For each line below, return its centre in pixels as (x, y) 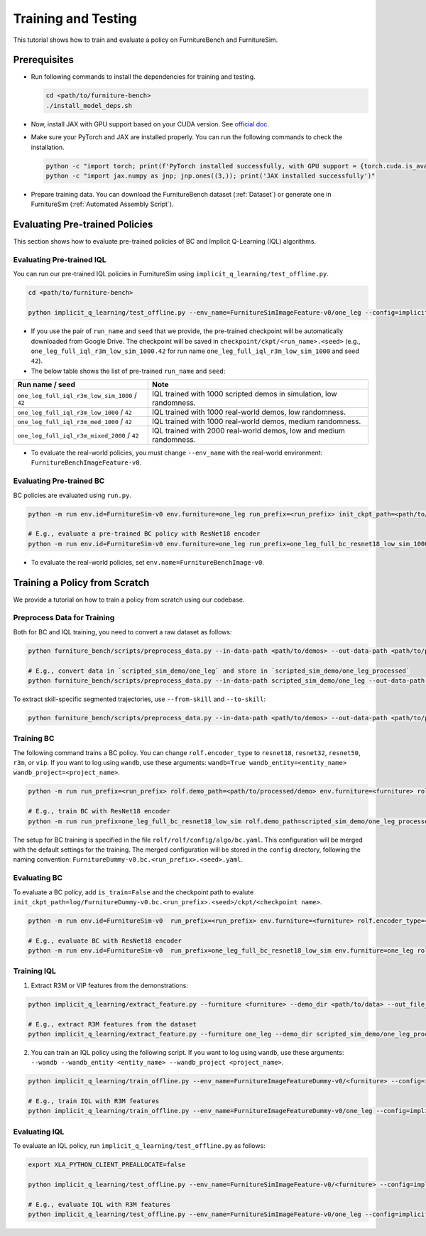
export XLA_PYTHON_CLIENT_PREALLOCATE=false (107, 1165)
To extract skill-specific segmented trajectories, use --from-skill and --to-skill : (140, 699)
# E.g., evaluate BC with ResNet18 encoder (105, 940)
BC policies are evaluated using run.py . (72, 495)
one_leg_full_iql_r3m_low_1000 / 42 (75, 412)
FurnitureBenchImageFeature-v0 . (86, 462)
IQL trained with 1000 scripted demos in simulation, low (244, 394)
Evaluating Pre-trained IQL (60, 260)
